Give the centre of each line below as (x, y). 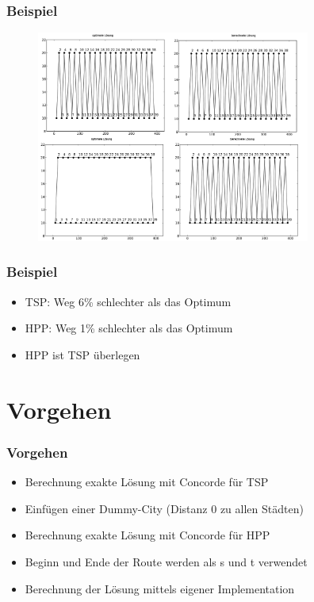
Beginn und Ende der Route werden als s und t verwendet (166, 561)
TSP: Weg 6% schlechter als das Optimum (128, 301)
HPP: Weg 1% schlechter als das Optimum (129, 328)
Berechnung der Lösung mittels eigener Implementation (160, 588)
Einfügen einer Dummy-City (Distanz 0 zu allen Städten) (164, 508)
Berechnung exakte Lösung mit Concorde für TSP (147, 482)
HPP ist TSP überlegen (82, 354)
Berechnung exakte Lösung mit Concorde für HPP (147, 535)
